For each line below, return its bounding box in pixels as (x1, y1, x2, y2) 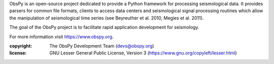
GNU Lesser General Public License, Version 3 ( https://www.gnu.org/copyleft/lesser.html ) (49, 50, 237, 56)
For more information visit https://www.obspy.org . (9, 34, 114, 40)
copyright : (9, 43, 32, 49)
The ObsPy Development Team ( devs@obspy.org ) (49, 43, 154, 49)
